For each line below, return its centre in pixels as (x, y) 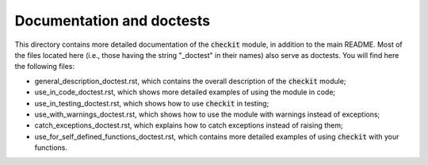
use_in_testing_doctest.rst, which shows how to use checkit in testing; (152, 103)
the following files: (45, 67)
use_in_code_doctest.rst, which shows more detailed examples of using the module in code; (185, 92)
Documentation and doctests (113, 21)
